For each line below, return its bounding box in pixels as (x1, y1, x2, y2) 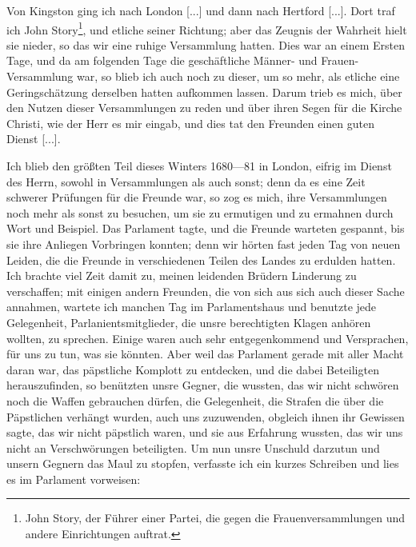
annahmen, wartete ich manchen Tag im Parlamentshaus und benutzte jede (6, 298, 377, 315)
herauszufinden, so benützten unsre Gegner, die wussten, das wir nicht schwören (6, 377, 399, 393)
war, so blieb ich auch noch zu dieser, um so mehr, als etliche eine (77, 68, 400, 85)
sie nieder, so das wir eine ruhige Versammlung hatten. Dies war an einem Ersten (6, 36, 406, 53)
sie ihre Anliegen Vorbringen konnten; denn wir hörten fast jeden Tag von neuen (6, 235, 401, 252)
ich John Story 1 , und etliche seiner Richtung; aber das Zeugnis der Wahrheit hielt (6, 18, 407, 38)
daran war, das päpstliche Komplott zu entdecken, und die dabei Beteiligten (6, 361, 379, 377)
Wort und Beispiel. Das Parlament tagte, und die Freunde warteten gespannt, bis (6, 220, 405, 237)
